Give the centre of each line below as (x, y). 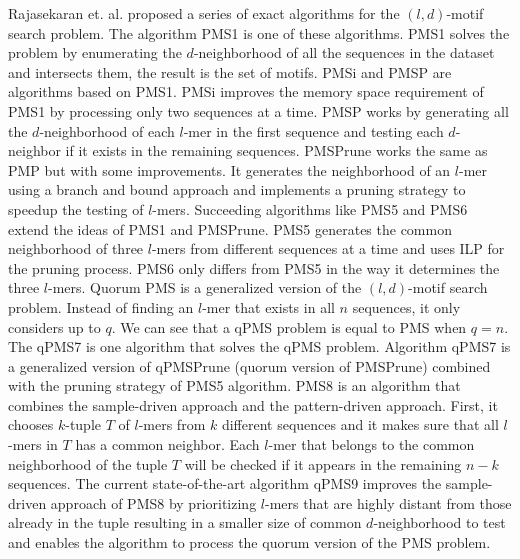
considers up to (54, 326)
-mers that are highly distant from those (388, 502)
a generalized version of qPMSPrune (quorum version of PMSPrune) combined (249, 365)
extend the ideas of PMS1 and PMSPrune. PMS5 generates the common (230, 228)
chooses (31, 424)
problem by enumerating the (95, 52)
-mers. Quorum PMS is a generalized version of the (205, 287)
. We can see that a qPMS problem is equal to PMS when (289, 326)
